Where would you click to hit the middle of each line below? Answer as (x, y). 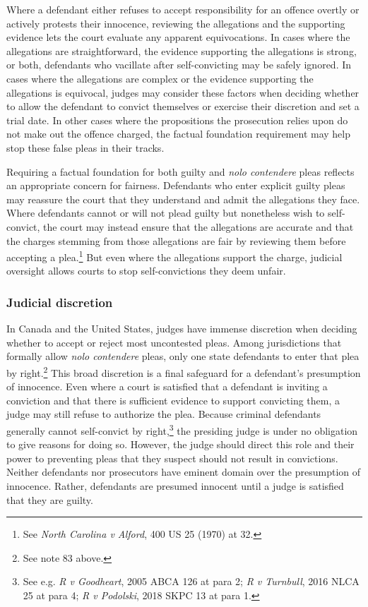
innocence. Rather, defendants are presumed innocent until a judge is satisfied (175, 486)
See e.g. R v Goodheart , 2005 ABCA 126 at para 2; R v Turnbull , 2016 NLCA (191, 581)
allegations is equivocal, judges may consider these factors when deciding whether (183, 92)
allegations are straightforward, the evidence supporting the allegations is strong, (182, 50)
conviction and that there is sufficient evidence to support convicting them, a (173, 400)
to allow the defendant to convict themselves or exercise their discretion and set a (183, 106)
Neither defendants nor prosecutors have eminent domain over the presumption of (184, 472)
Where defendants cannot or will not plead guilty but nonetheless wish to (166, 213)
